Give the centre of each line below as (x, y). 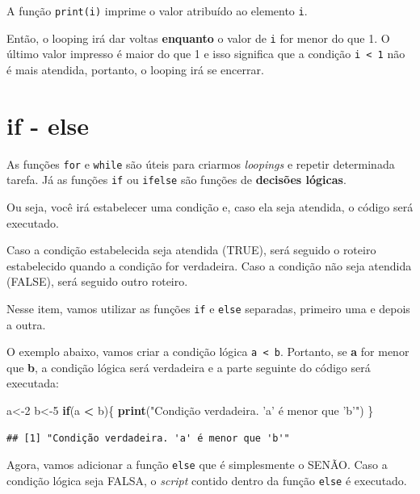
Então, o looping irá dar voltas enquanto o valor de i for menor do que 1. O (198, 38)
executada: (33, 383)
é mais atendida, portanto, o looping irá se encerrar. (135, 69)
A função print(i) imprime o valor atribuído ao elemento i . (157, 10)
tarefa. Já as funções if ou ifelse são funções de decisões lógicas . (176, 180)
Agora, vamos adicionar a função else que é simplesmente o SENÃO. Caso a (197, 465)
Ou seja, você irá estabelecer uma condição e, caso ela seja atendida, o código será (210, 207)
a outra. (26, 324)
